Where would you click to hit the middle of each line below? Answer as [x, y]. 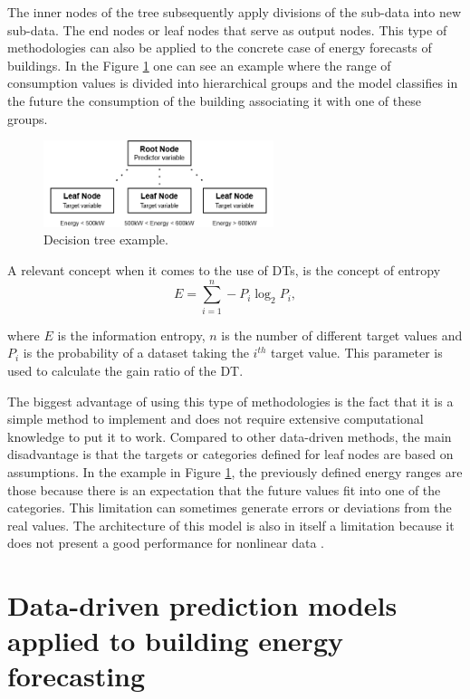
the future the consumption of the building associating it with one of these [214, 100]
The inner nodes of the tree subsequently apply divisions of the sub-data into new [235, 12]
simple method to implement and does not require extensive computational [216, 419]
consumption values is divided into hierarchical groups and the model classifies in [233, 83]
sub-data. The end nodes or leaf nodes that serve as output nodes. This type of [227, 29]
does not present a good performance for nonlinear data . [166, 543]
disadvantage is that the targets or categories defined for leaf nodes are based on [230, 454]
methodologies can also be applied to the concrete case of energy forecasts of [220, 48]
